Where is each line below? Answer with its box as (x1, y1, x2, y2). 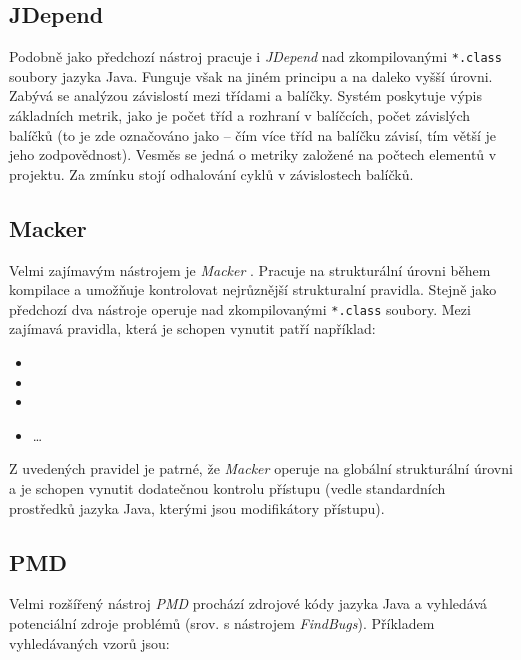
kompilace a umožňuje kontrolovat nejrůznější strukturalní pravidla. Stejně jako (9, 279, 497, 300)
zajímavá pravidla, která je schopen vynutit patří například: (9, 318, 376, 339)
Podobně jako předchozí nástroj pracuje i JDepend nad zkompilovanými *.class (9, 46, 502, 67)
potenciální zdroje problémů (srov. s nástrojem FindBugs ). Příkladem (9, 613, 435, 634)
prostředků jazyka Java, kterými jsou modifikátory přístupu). (9, 497, 385, 518)
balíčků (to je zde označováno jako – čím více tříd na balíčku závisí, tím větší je (9, 124, 497, 145)
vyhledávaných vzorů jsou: (9, 632, 170, 653)
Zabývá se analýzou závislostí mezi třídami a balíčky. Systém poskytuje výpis (9, 85, 482, 106)
